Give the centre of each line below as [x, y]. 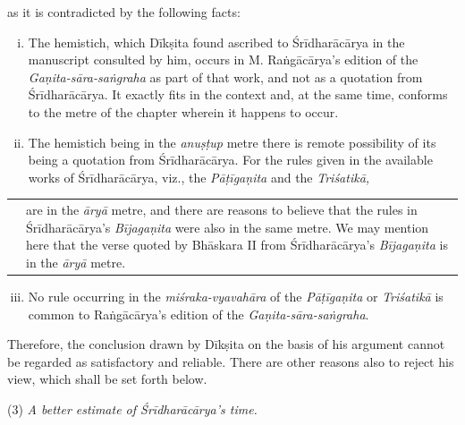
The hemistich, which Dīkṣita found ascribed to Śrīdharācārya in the [216, 42]
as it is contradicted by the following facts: [124, 12]
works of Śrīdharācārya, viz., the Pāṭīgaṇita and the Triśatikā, [199, 177]
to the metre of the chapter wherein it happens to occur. [183, 111]
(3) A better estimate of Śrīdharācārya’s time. [132, 408]
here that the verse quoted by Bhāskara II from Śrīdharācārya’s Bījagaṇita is [237, 245]
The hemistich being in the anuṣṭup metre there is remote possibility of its [232, 142]
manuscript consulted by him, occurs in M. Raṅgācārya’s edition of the [223, 59]
